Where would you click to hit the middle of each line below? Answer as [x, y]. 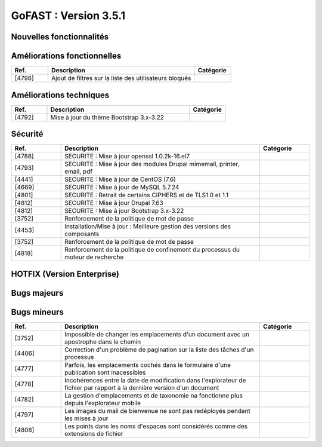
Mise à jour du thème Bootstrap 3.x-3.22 [107, 117]
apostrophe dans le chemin [103, 342]
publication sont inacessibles [105, 372]
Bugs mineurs [37, 312]
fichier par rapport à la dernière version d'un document [142, 387]
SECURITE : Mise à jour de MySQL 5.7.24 [122, 187]
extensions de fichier [94, 433]
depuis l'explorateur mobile [103, 403]
